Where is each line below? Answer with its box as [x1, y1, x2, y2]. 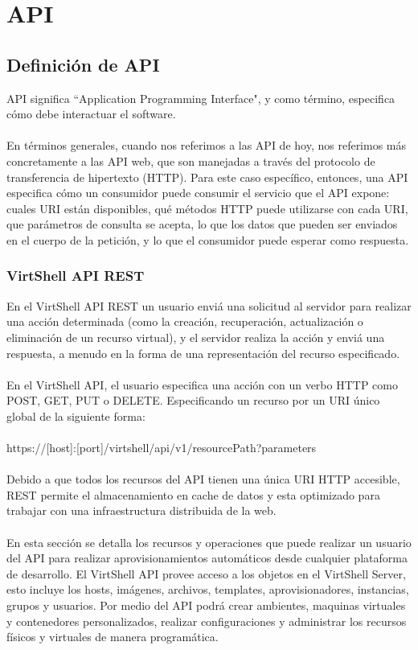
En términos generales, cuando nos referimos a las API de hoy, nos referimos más [6, 137, 407, 154]
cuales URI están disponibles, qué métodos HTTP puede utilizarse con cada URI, [6, 200, 408, 216]
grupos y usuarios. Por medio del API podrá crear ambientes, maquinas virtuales [6, 597, 406, 614]
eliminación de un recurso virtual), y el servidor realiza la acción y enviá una [6, 328, 385, 345]
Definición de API [6, 51, 160, 76]
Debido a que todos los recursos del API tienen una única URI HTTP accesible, [6, 471, 400, 488]
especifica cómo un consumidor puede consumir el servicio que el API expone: [6, 184, 390, 201]
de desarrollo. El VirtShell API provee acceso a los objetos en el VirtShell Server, [6, 565, 406, 582]
